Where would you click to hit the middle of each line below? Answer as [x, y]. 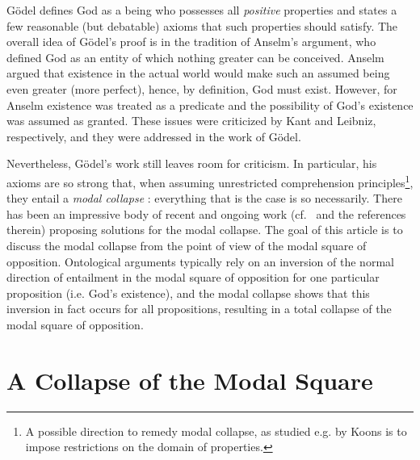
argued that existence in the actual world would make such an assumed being [198, 73]
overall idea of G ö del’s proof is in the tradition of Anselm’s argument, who [191, 42]
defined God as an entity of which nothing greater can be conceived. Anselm [195, 57]
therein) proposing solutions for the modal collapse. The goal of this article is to [205, 230]
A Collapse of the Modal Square [190, 380]
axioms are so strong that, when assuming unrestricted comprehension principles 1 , [210, 181]
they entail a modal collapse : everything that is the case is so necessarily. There [204, 198]
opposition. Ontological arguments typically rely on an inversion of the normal [200, 261]
